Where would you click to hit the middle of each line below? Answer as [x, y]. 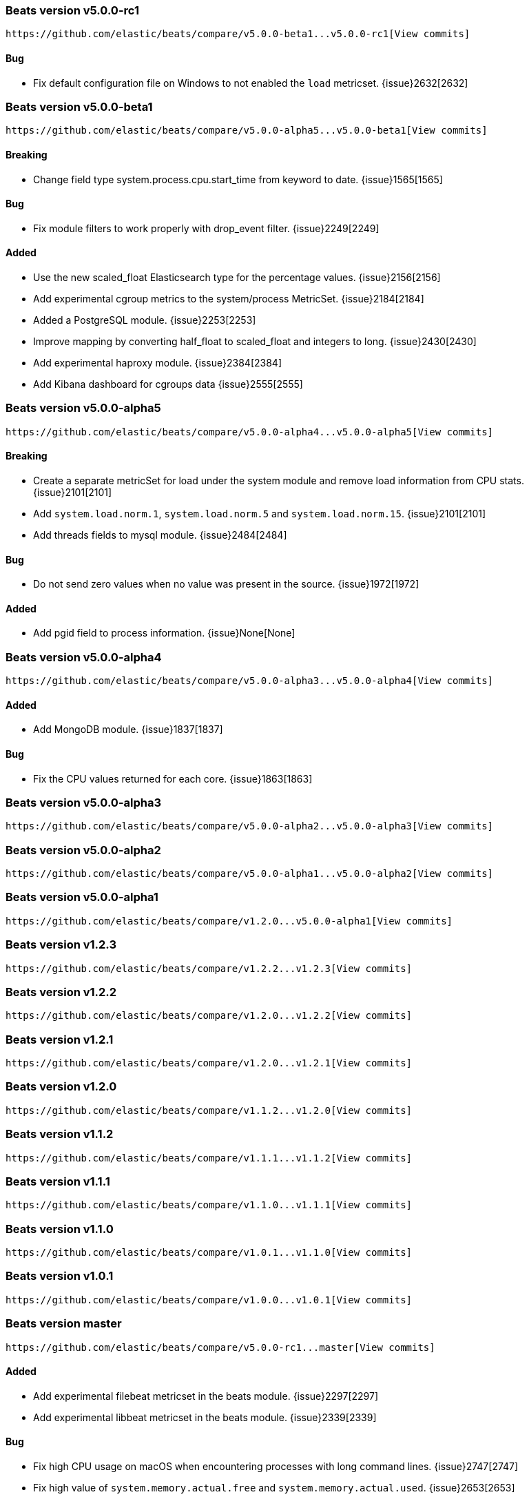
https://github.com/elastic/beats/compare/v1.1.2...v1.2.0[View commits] [209, 1110]
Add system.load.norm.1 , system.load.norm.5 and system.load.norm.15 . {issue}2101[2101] [260, 513]
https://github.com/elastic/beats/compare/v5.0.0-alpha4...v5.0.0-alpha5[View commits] [250, 432]
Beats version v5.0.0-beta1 [79, 106]
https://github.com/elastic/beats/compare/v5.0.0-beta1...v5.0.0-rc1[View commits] [238, 34]
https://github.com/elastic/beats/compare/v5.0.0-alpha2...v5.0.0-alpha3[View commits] [250, 826]
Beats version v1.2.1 [60, 1039]
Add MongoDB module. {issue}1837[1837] [128, 730]
